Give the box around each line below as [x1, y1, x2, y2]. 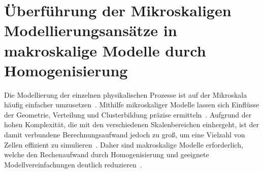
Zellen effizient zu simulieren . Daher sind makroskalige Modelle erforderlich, [4, 139, 243, 150]
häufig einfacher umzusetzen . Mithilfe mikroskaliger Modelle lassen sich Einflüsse [4, 99, 259, 110]
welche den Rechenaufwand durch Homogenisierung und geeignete [4, 149, 209, 160]
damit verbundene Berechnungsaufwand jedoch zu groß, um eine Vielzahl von [4, 129, 245, 140]
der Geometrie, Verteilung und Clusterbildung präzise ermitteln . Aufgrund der [4, 109, 252, 120]
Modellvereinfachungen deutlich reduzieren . [4, 159, 142, 169]
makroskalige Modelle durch [4, 40, 206, 61]
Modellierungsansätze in [4, 20, 177, 41]
